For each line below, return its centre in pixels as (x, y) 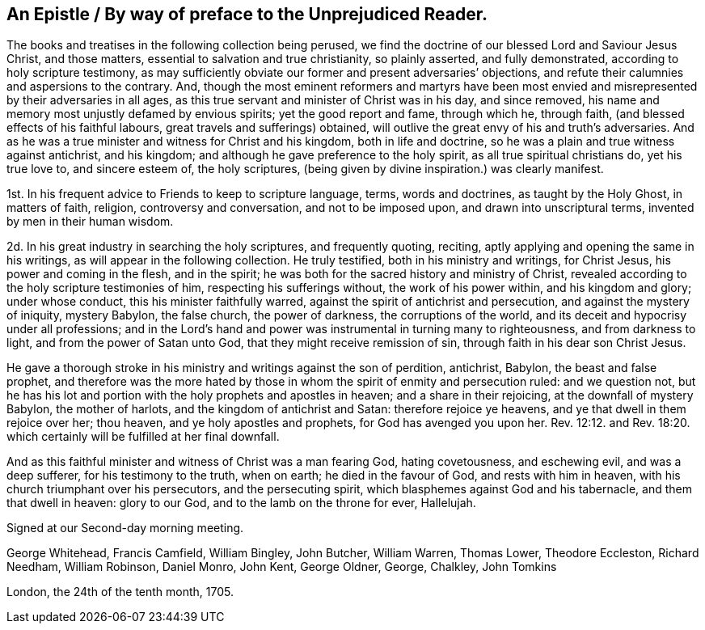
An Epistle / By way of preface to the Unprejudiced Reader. (247, 14)
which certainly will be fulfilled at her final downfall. (143, 437)
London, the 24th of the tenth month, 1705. (120, 592)
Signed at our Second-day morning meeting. (125, 528)
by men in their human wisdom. (90, 222)
